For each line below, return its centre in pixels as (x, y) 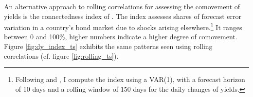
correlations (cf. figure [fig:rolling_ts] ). (61, 56)
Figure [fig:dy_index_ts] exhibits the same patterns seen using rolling (108, 46)
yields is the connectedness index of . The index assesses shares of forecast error (123, 16)
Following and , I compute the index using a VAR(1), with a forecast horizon (130, 79)
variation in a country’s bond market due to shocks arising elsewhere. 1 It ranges (123, 26)
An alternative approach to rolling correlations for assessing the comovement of (122, 6)
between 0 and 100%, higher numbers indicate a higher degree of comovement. (121, 37)
